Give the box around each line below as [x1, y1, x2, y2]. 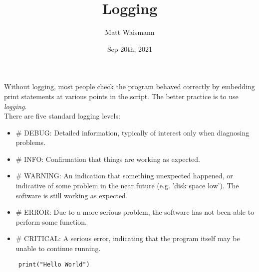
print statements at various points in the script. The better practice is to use [4, 91, 239, 101]
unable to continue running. [15, 243, 101, 254]
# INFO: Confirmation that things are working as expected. [15, 153, 200, 164]
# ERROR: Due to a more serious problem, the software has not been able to [15, 207, 255, 217]
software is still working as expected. [15, 190, 128, 200]
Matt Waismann [105, 27, 155, 37]
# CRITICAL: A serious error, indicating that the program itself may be [15, 233, 240, 244]
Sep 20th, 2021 [107, 43, 153, 54]
